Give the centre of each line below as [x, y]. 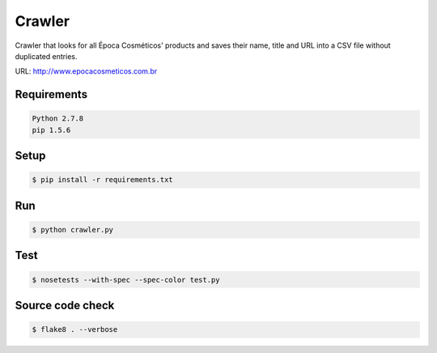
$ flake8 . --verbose [75, 330]
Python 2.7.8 [58, 119]
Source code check [65, 305]
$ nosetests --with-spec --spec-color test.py [126, 280]
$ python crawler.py [72, 230]
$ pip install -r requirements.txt [102, 180]
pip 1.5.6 [51, 130]
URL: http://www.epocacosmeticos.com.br [86, 71]
